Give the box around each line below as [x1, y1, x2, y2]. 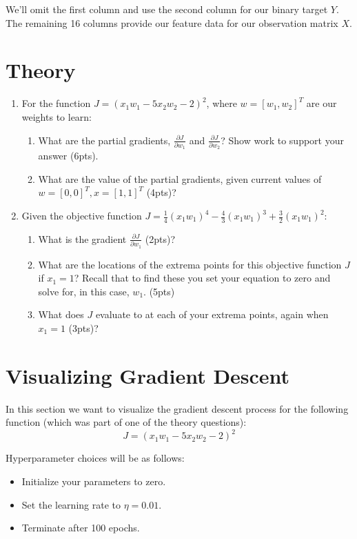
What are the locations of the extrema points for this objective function [38, 257, 342, 271]
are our [306, 96, 337, 110]
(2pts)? [145, 231, 176, 246]
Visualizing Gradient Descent [6, 361, 290, 389]
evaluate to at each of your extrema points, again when [95, 307, 329, 322]
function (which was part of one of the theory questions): [6, 415, 247, 429]
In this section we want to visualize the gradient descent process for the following [6, 401, 349, 415]
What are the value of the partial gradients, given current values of [38, 171, 322, 186]
